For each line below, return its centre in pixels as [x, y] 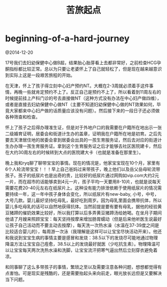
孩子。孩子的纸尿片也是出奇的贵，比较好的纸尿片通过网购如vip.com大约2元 [82, 175]
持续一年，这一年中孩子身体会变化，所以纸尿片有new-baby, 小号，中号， [84, 194]
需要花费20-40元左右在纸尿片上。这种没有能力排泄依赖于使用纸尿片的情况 [81, 188]
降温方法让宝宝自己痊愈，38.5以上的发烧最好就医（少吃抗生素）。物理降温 [81, 244]
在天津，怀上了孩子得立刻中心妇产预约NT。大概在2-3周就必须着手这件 [77, 86]
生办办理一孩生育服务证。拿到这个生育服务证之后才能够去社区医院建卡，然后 [83, 146]
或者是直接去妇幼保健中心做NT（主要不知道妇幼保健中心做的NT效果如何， [81, 104]
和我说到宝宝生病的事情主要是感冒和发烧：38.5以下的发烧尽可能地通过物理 [82, 238]
